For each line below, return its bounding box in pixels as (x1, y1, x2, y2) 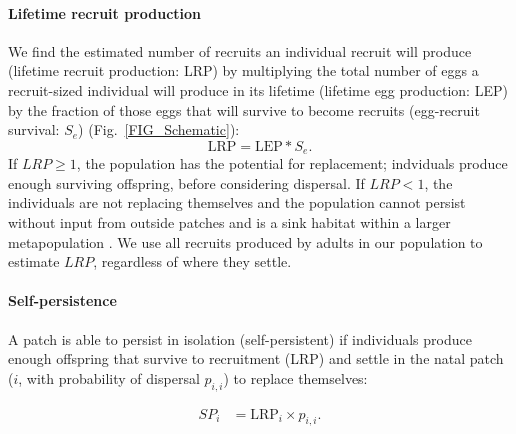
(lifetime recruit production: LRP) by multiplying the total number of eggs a (8, 60, 479, 81)
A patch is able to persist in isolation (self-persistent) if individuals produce (8, 328, 472, 349)
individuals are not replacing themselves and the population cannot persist (8, 192, 466, 213)
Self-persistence (8, 290, 117, 311)
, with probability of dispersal (18, 367, 200, 388)
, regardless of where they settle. (93, 251, 292, 272)
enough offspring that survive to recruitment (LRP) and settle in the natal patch (8, 348, 504, 369)
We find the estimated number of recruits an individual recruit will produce (8, 40, 472, 61)
